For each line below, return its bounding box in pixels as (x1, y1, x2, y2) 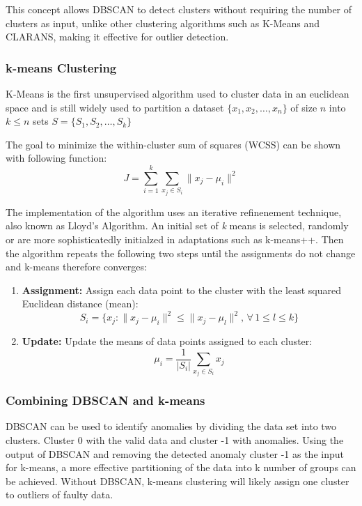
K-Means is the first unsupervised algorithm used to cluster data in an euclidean (6, 86, 349, 100)
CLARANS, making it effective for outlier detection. (6, 29, 229, 44)
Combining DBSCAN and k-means (6, 392, 205, 409)
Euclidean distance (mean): (22, 296, 139, 311)
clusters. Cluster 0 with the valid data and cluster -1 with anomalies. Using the (6, 433, 344, 447)
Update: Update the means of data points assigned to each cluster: (22, 334, 313, 348)
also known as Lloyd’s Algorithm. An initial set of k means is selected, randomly (6, 218, 349, 233)
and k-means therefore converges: (6, 259, 147, 274)
